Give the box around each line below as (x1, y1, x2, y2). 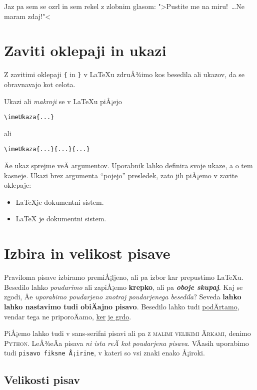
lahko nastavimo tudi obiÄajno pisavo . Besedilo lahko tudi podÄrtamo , (4, 301, 239, 311)
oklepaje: (4, 180, 31, 190)
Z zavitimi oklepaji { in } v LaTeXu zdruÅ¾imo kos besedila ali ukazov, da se (4, 69, 244, 80)
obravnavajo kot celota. (4, 79, 75, 89)
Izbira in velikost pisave (4, 243, 170, 263)
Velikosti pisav (4, 372, 80, 387)
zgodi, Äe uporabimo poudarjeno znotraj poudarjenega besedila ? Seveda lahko (4, 291, 241, 302)
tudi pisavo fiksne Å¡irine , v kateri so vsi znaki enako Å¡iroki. (4, 347, 205, 358)
